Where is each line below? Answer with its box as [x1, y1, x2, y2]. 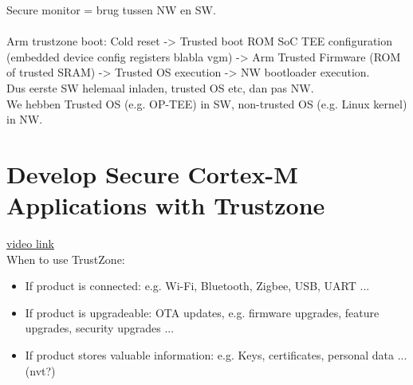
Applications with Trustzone [6, 189, 325, 222]
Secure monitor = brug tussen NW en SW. [6, 2, 216, 18]
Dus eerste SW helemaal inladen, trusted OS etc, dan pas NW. [6, 79, 314, 96]
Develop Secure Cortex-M [6, 157, 298, 190]
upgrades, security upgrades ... [25, 320, 175, 336]
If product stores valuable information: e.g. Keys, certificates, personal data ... [25, 347, 407, 363]
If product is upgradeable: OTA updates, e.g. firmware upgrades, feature [25, 304, 380, 320]
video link [6, 235, 54, 252]
